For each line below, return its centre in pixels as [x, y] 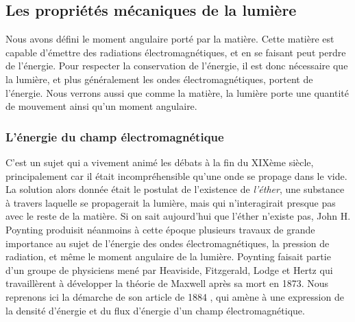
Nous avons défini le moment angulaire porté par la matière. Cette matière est [170, 39]
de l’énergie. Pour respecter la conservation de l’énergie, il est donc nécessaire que [177, 66]
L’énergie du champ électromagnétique [115, 136]
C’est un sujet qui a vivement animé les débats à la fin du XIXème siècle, [160, 162]
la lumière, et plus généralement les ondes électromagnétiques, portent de [159, 79]
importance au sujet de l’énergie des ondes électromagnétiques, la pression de [168, 243]
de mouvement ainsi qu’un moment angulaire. [101, 106]
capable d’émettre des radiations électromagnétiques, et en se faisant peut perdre [176, 52]
